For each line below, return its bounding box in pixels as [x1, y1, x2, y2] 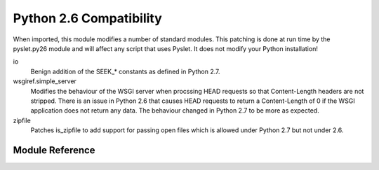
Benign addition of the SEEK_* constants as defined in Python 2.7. [30, 67, 220, 76]
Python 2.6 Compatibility [13, 10, 163, 26]
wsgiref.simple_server [13, 77, 77, 85]
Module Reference [13, 144, 95, 156]
